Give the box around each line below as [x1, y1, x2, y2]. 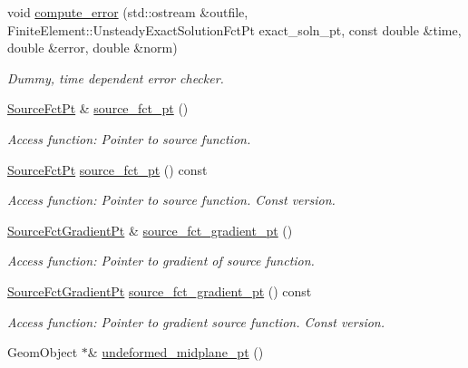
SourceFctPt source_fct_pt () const [7, 160, 208, 179]
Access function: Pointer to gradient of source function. [7, 251, 315, 270]
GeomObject [7, 343, 78, 362]
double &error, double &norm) [7, 38, 178, 57]
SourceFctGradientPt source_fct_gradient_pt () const [7, 281, 312, 300]
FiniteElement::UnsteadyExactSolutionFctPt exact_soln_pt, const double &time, [7, 20, 462, 39]
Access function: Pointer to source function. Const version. [7, 190, 336, 209]
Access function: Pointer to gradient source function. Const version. [7, 312, 385, 331]
